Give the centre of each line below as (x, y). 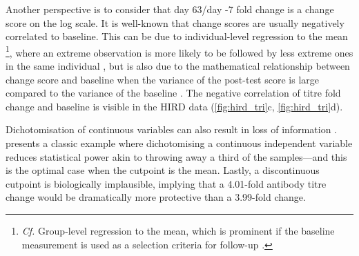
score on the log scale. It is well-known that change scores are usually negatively (175, 22)
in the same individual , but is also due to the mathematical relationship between (178, 66)
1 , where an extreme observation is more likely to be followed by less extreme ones (179, 51)
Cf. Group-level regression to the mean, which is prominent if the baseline (178, 230)
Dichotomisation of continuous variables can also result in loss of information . (171, 129)
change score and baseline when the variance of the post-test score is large (162, 79)
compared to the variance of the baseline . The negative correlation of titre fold (173, 93)
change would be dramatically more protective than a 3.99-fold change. (156, 197)
